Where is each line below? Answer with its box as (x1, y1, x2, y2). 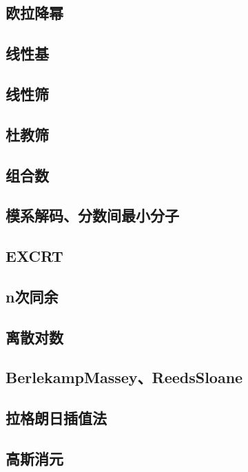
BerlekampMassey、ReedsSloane (6, 367, 243, 388)
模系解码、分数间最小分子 (6, 205, 179, 226)
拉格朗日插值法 (6, 407, 107, 429)
